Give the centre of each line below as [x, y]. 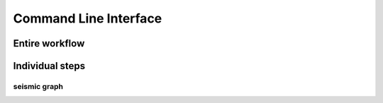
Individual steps [49, 66]
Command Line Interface [88, 18]
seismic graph [38, 86]
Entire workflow [49, 43]
